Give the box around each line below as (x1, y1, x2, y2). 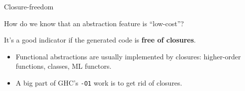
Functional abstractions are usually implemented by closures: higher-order (15, 51, 241, 61)
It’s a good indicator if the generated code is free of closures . (4, 35, 196, 45)
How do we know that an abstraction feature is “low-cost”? (4, 18, 184, 28)
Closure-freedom (4, 1, 54, 11)
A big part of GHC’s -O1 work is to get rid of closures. (15, 77, 182, 88)
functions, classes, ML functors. (15, 61, 112, 71)
